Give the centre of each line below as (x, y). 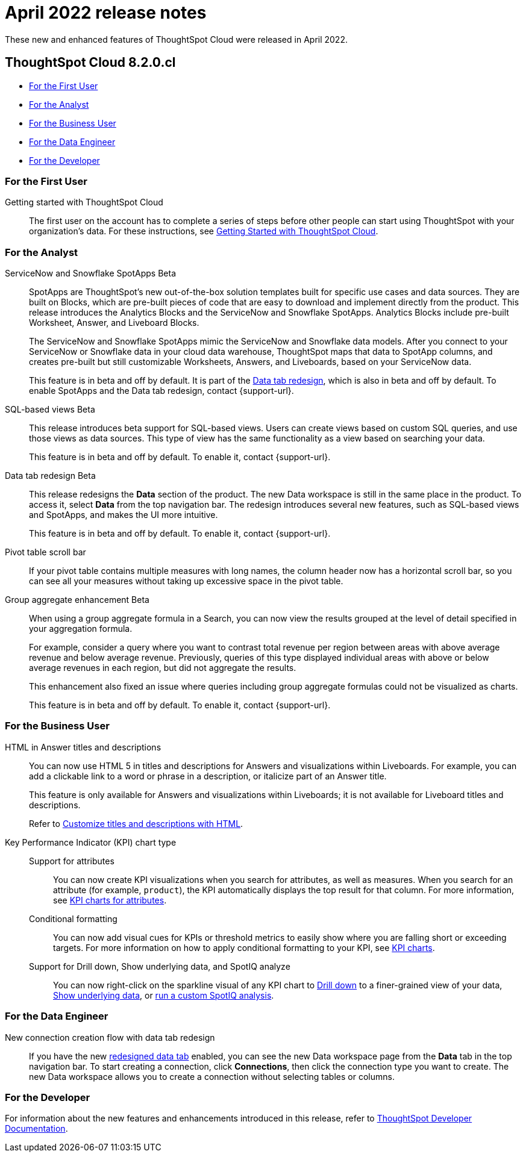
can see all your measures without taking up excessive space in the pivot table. (186, 581)
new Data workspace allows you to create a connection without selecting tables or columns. (212, 1076)
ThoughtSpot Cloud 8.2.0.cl (90, 63)
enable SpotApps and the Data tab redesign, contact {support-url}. (161, 391)
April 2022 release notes (106, 13)
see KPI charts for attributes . (110, 900)
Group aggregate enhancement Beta (77, 600)
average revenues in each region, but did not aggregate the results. (163, 668)
